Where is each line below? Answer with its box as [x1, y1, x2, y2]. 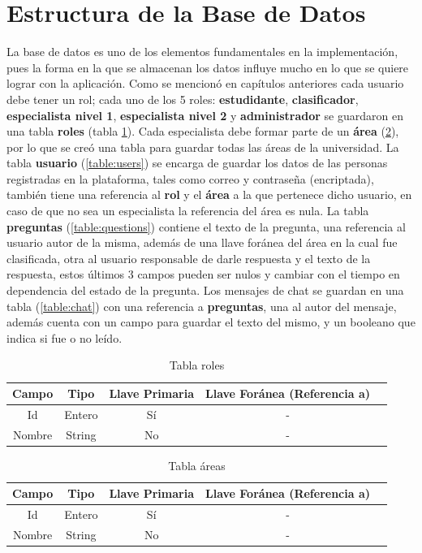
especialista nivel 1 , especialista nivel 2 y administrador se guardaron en [6, 106, 403, 123]
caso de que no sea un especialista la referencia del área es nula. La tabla [6, 202, 369, 219]
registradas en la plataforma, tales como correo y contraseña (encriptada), [6, 170, 374, 187]
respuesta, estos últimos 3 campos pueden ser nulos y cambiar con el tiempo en [6, 266, 400, 283]
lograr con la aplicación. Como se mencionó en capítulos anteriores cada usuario [6, 75, 404, 92]
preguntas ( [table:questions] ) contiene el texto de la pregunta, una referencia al [6, 218, 406, 235]
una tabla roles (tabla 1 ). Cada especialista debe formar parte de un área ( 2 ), [6, 123, 399, 140]
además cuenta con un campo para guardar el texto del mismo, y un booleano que [6, 313, 416, 331]
